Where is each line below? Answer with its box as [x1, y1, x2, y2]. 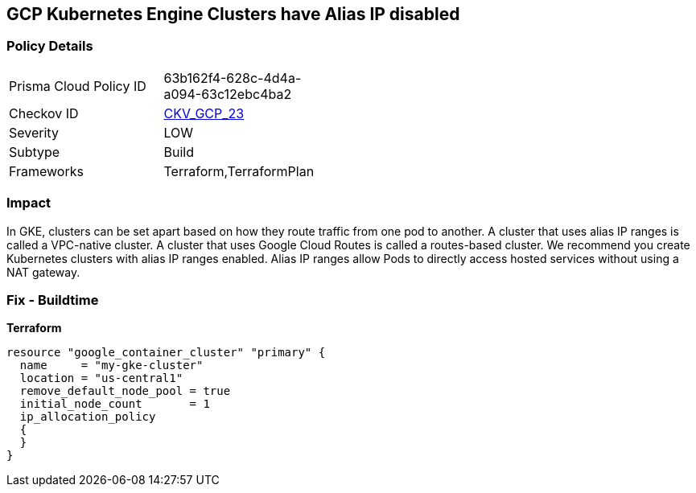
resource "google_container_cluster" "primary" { [6, 346, 326, 359]
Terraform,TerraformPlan [163, 162, 315, 179]
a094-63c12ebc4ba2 [163, 85, 292, 102]
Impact [6, 195, 51, 212]
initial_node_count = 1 [19, 397, 210, 411]
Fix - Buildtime [6, 291, 99, 308]
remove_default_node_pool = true [19, 384, 231, 398]
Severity [9, 124, 59, 141]
